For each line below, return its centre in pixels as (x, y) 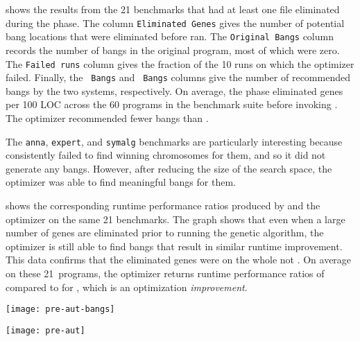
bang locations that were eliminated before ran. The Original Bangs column (170, 36)
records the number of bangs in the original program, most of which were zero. (173, 50)
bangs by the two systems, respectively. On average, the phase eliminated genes (174, 90)
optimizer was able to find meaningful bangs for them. (121, 182)
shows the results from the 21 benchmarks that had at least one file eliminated (173, 9)
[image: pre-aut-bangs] (60, 309)
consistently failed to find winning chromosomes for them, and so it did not (166, 155)
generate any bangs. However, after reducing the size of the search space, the (169, 168)
